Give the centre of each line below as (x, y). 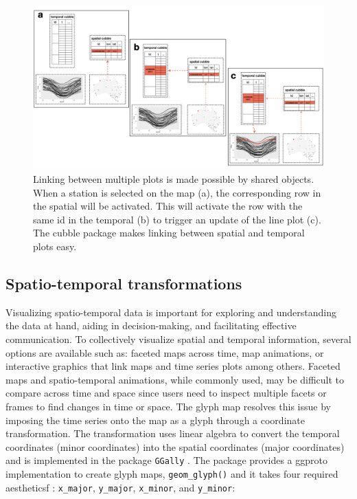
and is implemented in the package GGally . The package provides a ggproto (167, 460)
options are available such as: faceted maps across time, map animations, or (165, 352)
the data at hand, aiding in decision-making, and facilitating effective (151, 325)
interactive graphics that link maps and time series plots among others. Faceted (173, 366)
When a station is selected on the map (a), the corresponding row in (177, 192)
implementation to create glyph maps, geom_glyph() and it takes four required (172, 474)
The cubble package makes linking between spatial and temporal (169, 233)
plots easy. (55, 246)
